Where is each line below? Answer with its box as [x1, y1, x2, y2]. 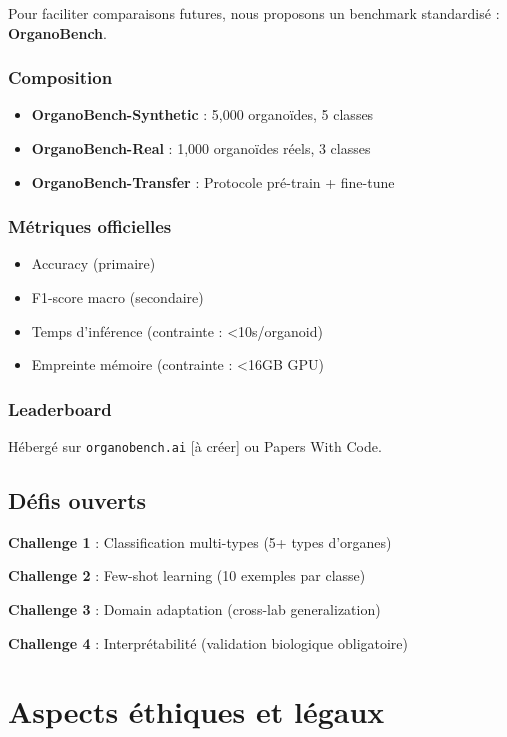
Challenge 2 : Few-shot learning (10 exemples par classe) [8, 565, 366, 586]
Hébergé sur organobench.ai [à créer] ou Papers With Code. [8, 436, 382, 456]
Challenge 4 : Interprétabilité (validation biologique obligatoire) [8, 632, 409, 653]
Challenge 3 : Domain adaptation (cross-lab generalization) [8, 599, 381, 620]
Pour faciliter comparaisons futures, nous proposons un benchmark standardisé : [8, 3, 500, 23]
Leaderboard [8, 396, 112, 421]
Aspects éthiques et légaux [8, 691, 385, 732]
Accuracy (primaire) [31, 253, 156, 274]
